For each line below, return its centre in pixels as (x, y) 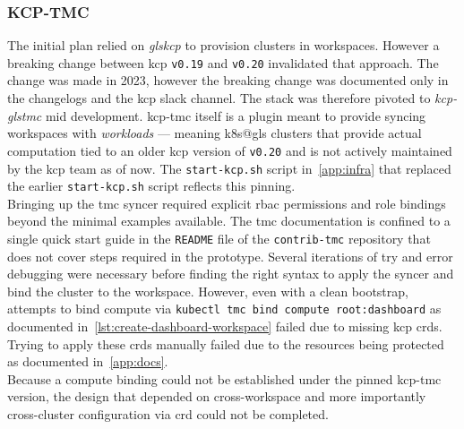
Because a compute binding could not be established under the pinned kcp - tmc (224, 378)
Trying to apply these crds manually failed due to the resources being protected (226, 343)
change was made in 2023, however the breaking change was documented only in (228, 80)
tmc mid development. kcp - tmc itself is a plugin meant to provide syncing (223, 115)
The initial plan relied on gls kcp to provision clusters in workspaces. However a (223, 45)
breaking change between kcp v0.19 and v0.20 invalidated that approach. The (223, 62)
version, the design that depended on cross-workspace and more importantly (217, 396)
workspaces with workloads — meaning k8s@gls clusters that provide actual (215, 133)
